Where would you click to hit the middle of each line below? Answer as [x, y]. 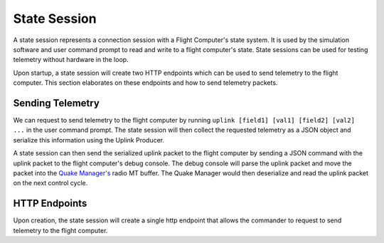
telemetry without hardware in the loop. [71, 60]
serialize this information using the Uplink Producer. [89, 140]
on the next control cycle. [50, 183]
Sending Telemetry [56, 103]
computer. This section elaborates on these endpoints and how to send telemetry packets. [145, 83]
